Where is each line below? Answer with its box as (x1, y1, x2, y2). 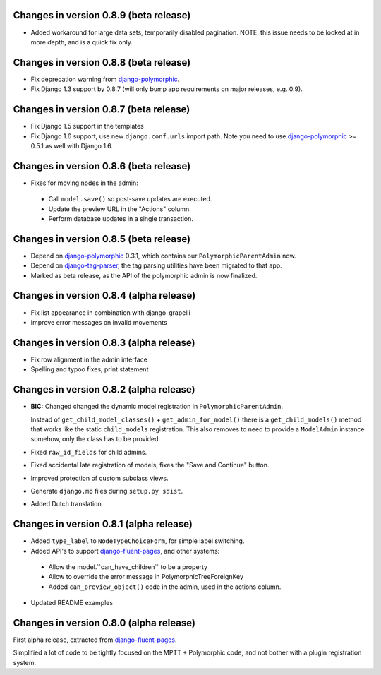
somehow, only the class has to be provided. (30, 435, 161, 443)
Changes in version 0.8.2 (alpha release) (13, 383, 195, 395)
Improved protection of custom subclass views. (30, 474, 169, 482)
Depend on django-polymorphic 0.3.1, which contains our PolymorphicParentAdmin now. (30, 251, 296, 260)
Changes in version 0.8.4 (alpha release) (13, 289, 196, 301)
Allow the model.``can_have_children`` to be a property (48, 562, 208, 571)
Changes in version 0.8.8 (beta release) (13, 56, 191, 68)
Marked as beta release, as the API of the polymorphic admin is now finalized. (30, 271, 258, 280)
